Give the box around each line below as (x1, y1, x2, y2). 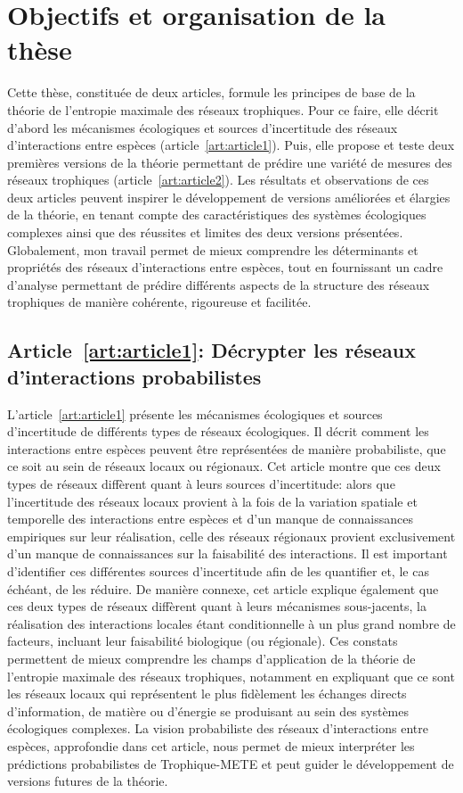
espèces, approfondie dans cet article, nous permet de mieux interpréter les (7, 736, 415, 755)
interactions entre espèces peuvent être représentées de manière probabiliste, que (7, 439, 446, 458)
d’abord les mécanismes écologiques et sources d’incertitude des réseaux (7, 118, 398, 136)
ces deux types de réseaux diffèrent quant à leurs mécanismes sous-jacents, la (7, 597, 426, 615)
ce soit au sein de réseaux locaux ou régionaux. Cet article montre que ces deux (7, 457, 441, 475)
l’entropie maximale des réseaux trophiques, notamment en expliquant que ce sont (7, 666, 455, 685)
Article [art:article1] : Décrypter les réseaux (7, 336, 416, 364)
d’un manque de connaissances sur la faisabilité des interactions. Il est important (7, 544, 448, 563)
